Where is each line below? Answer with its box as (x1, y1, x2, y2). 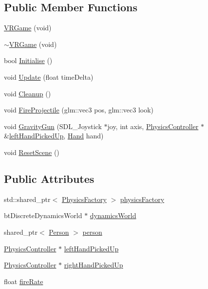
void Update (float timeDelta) (4, 71, 94, 82)
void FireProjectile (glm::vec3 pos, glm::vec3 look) (4, 105, 154, 115)
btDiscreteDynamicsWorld (4, 210, 82, 221)
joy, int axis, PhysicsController (107, 121, 199, 131)
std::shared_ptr (4, 194, 51, 204)
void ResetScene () (4, 147, 59, 157)
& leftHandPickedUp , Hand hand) (4, 131, 104, 141)
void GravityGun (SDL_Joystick (4, 121, 102, 131)
